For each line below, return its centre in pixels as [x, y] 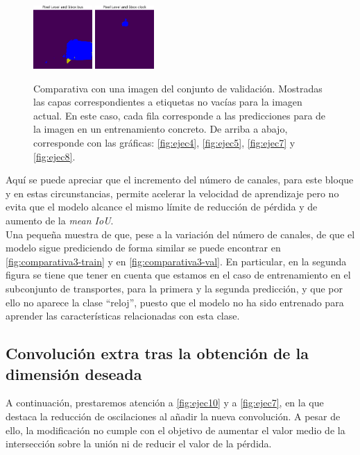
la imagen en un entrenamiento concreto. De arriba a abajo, [161, 129]
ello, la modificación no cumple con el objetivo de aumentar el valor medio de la [175, 430]
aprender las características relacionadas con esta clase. [123, 316]
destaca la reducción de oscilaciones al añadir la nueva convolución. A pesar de [173, 416]
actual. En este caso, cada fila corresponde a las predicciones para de [180, 115]
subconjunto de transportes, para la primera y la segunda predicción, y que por [174, 288]
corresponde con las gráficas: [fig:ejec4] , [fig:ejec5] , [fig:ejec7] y [164, 143]
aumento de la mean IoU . [60, 220]
